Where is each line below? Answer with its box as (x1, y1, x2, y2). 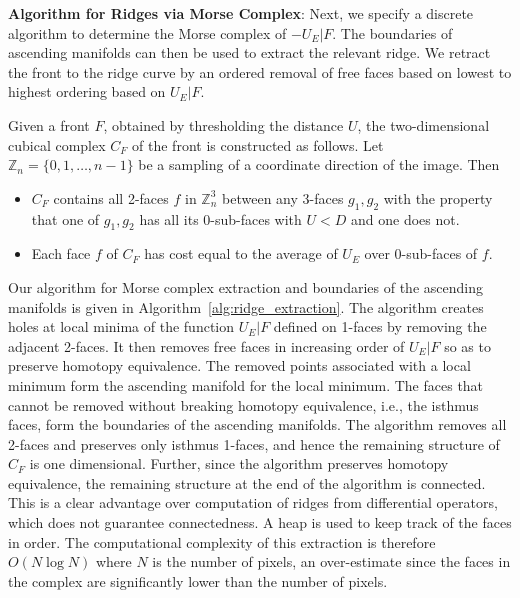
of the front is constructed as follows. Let (132, 134, 384, 155)
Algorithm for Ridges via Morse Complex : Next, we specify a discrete (8, 3, 474, 23)
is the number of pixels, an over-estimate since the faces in (152, 551, 511, 572)
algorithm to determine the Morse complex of (8, 22, 287, 43)
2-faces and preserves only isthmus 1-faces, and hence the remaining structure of (8, 433, 500, 454)
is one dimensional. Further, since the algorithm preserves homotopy (29, 453, 449, 474)
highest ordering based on (8, 81, 166, 102)
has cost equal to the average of (144, 243, 338, 264)
